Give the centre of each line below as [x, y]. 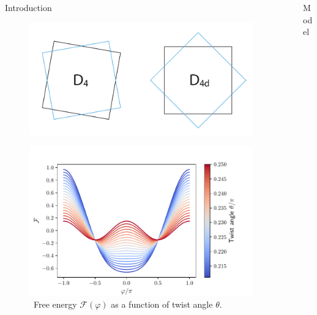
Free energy [55, 304]
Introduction [28, 7]
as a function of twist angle [162, 304]
